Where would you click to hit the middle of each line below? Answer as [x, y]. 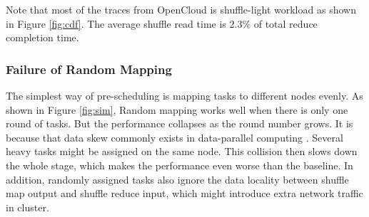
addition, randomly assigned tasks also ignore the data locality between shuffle [177, 179]
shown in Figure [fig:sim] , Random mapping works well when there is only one [177, 109]
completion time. [42, 37]
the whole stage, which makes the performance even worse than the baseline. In [180, 165]
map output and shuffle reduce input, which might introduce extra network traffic [184, 193]
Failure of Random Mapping [89, 69]
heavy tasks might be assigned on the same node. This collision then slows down [182, 151]
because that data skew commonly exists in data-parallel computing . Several [175, 137]
